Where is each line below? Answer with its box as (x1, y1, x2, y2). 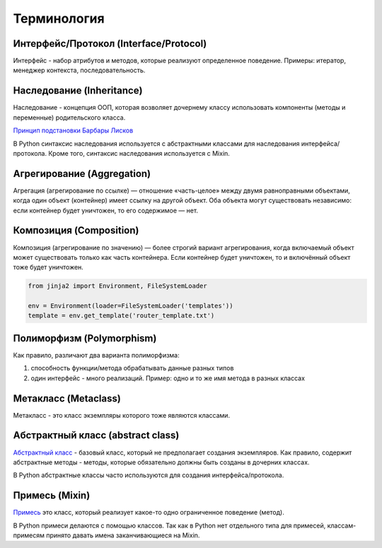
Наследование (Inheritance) (13, 85, 143, 97)
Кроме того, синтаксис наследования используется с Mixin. (48, 149, 230, 157)
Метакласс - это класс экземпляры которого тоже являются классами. (13, 411, 230, 419)
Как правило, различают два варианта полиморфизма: (13, 350, 180, 359)
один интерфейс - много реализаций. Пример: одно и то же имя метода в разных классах (30, 374, 306, 382)
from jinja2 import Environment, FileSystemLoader (28, 282, 208, 290)
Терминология (13, 11, 105, 26)
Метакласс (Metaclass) (13, 392, 122, 404)
